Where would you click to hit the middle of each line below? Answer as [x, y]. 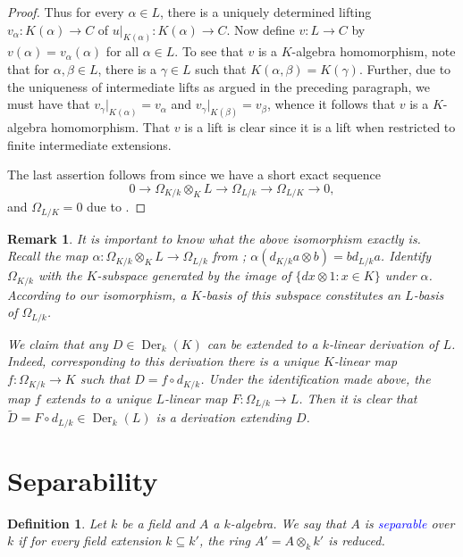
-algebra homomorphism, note [374, 51]
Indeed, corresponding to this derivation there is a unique [163, 361]
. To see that [209, 51]
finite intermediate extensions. [89, 144]
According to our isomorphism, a [97, 294]
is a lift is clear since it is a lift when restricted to [320, 127]
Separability [83, 480]
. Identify [406, 256]
